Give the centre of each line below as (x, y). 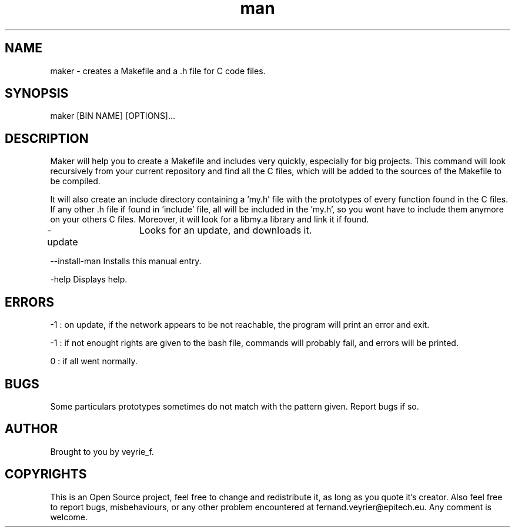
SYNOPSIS (37, 94)
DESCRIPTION (47, 138)
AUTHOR (31, 429)
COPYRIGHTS (46, 474)
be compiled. (75, 181)
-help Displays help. (89, 280)
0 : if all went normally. (94, 361)
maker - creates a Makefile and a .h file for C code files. (158, 71)
